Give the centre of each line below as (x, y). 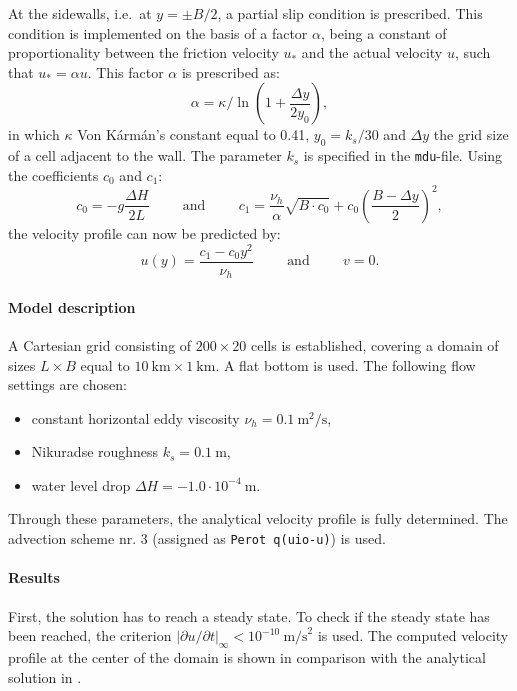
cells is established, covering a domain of (374, 344)
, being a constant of (383, 32)
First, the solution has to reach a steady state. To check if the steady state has (249, 615)
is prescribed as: (230, 71)
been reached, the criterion (90, 635)
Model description (72, 306)
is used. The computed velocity (413, 635)
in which (34, 134)
